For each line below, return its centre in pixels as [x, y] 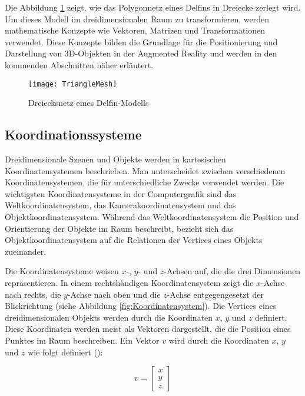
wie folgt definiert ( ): [65, 352]
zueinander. [26, 251]
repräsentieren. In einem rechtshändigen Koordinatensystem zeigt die [129, 282]
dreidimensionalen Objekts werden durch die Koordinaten [109, 317]
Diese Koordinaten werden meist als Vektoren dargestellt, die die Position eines [148, 329]
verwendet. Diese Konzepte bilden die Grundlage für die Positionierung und [141, 41]
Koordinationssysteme [73, 134]
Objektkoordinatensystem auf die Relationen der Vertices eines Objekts [134, 240]
